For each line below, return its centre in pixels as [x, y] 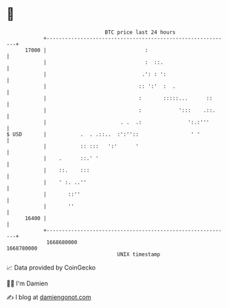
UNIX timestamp [139, 254]
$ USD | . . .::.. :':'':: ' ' [103, 134]
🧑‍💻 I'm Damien [27, 283]
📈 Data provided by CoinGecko [51, 268]
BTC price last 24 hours [140, 32]
